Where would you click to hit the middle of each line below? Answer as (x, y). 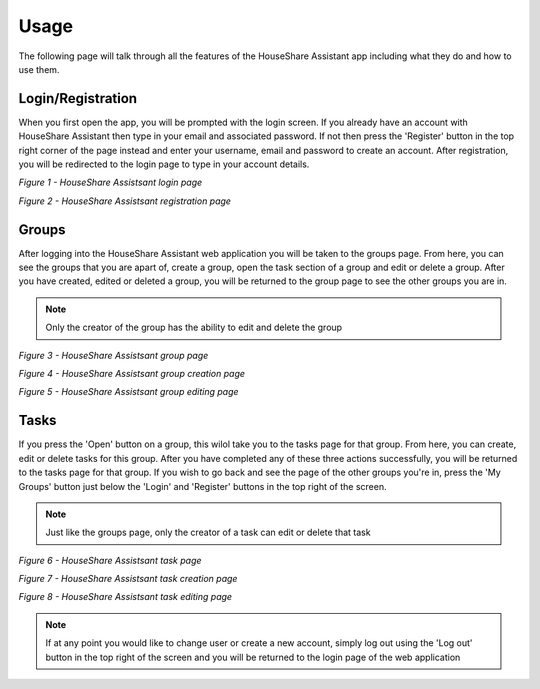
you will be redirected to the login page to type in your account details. (164, 164)
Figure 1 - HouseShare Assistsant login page (110, 182)
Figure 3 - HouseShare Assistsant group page (113, 355)
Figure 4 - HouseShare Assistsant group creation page (131, 374)
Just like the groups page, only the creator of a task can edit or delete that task (208, 532)
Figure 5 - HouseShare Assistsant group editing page (128, 392)
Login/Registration (78, 98)
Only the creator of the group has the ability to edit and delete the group (194, 327)
